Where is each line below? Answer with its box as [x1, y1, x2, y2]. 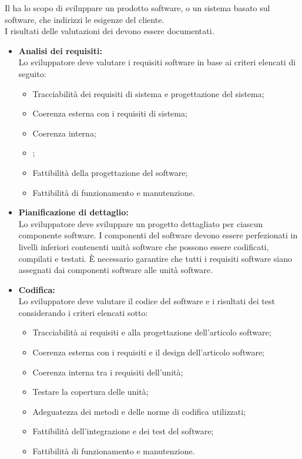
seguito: [18, 67, 46, 79]
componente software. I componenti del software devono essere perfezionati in [18, 229, 298, 241]
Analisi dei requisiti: [18, 44, 102, 56]
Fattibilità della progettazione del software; [32, 166, 188, 178]
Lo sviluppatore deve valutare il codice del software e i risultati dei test [18, 295, 275, 307]
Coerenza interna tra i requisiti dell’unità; [32, 365, 183, 378]
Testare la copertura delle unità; [32, 385, 149, 398]
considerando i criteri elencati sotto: [18, 306, 148, 318]
